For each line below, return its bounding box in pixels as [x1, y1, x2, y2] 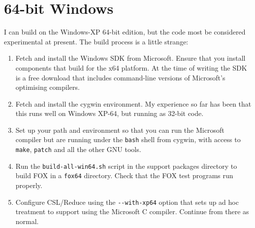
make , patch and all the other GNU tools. [15, 144, 141, 154]
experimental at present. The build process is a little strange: [4, 36, 189, 46]
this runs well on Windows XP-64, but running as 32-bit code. [15, 108, 204, 118]
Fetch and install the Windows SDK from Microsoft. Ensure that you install [15, 53, 246, 63]
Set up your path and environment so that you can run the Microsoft [15, 124, 224, 135]
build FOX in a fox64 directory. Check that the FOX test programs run [15, 170, 233, 181]
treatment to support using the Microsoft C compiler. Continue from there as [15, 206, 249, 217]
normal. [15, 216, 39, 226]
